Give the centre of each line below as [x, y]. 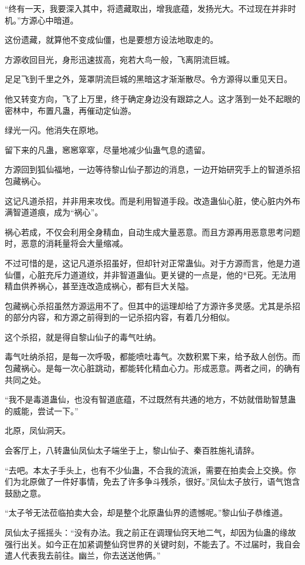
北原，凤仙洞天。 [38, 430]
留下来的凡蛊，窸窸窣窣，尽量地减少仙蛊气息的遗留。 [107, 149]
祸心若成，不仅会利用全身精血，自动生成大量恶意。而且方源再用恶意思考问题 [152, 231]
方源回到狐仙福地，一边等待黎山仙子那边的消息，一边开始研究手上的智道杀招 [152, 169]
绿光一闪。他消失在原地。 [54, 130]
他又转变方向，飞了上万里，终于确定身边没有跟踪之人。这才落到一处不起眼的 [152, 98]
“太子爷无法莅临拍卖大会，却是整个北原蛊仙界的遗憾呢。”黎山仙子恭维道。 [146, 512]
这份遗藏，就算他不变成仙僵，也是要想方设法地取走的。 [111, 40]
